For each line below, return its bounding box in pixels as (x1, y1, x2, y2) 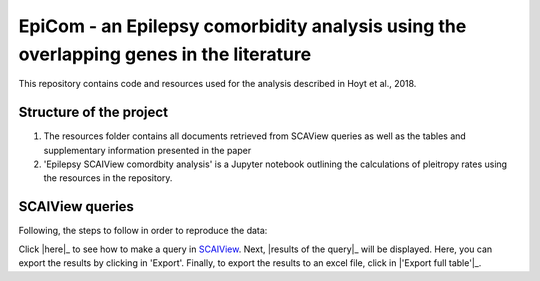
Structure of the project (18, 104, 169, 121)
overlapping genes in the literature (18, 43, 312, 65)
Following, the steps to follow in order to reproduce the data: (18, 225, 268, 237)
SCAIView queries (18, 198, 135, 215)
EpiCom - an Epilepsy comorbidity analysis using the (18, 15, 467, 37)
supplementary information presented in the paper (43, 144, 252, 156)
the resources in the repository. (43, 172, 173, 184)
